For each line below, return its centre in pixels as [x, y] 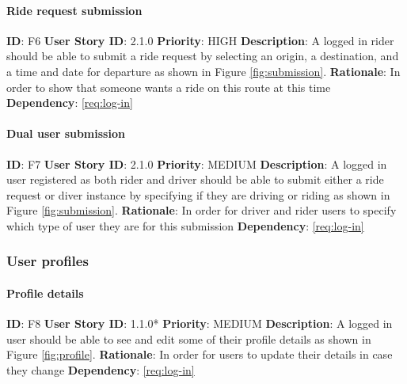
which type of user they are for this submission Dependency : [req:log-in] [185, 225]
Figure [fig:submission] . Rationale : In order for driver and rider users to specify [202, 210]
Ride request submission [74, 10]
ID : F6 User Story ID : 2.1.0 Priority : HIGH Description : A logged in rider [200, 40]
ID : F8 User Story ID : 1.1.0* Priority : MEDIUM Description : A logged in [200, 323]
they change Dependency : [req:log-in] [101, 369]
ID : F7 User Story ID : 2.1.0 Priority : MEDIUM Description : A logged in [197, 163]
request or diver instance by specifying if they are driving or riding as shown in [198, 194]
